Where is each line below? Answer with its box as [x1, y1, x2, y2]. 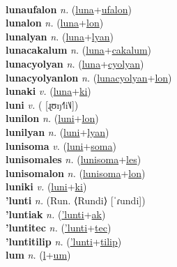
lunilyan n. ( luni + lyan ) [6, 124, 109, 139]
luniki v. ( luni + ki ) [6, 179, 87, 194]
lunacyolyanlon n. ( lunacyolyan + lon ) [6, 70, 172, 84]
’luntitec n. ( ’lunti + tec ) [6, 220, 111, 235]
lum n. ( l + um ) [6, 247, 71, 262]
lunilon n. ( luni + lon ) [6, 111, 99, 125]
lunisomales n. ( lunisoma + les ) [6, 152, 141, 167]
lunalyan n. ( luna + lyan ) [6, 29, 114, 43]
